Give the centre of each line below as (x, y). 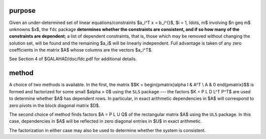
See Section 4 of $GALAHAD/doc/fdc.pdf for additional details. (73, 59)
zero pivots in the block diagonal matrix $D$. (55, 105)
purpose (22, 11)
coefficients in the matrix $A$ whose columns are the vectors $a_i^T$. (81, 50)
